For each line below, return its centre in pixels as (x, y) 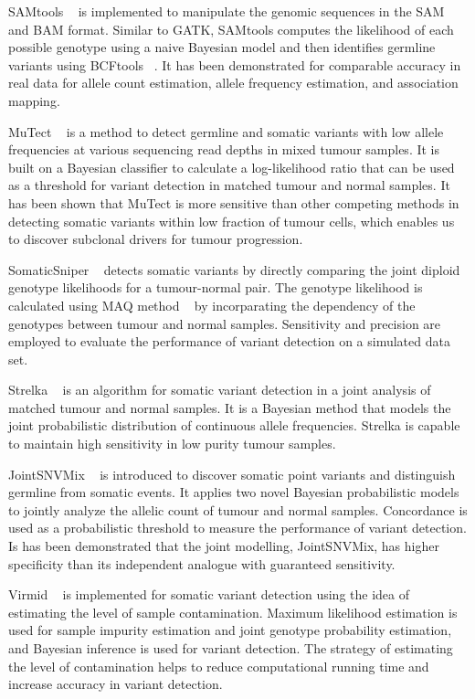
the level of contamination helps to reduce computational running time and (219, 666)
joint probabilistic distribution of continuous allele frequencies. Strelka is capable (234, 425)
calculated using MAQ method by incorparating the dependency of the (212, 305)
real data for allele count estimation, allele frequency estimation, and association (233, 83)
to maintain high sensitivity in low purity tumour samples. (172, 444)
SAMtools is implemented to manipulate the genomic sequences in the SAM (227, 11)
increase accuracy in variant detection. (116, 684)
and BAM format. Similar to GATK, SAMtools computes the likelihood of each (231, 29)
